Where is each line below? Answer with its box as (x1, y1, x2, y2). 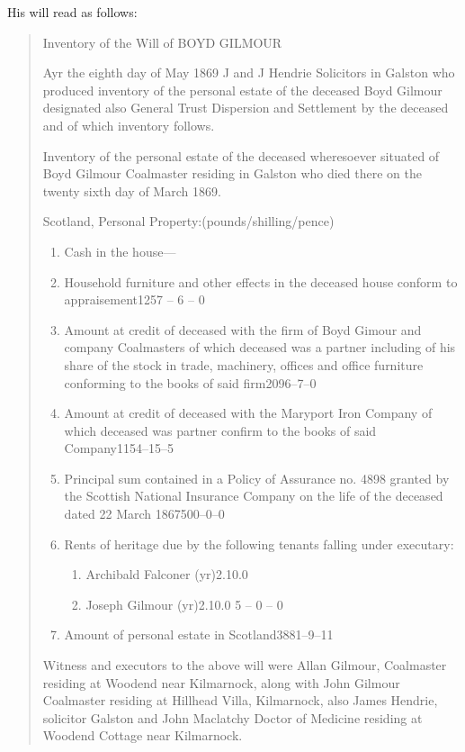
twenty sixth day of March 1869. (42, 181, 221, 200)
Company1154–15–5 (64, 439, 174, 458)
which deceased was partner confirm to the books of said (64, 421, 377, 439)
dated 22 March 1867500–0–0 (64, 504, 225, 523)
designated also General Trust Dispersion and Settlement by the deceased (42, 98, 449, 117)
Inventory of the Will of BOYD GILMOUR (42, 32, 282, 51)
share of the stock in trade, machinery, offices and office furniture (64, 355, 424, 374)
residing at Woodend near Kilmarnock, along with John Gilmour (42, 673, 400, 692)
